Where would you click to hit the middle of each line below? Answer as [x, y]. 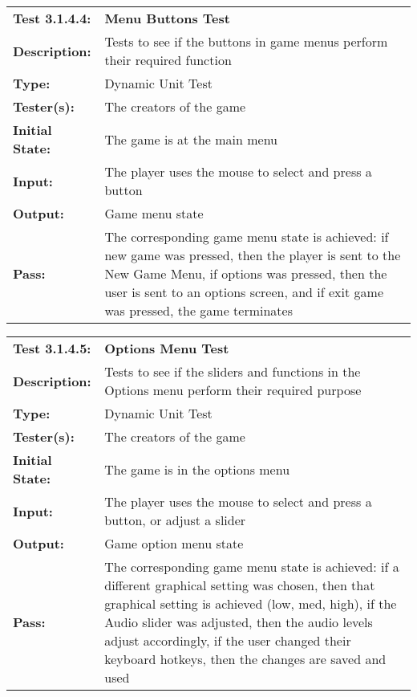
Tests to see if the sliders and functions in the [233, 371]
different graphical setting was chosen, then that [240, 585]
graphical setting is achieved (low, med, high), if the [251, 603]
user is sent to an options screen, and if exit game [244, 292]
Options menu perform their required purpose [233, 390]
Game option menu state [174, 543]
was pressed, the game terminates [198, 310]
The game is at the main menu [191, 139]
